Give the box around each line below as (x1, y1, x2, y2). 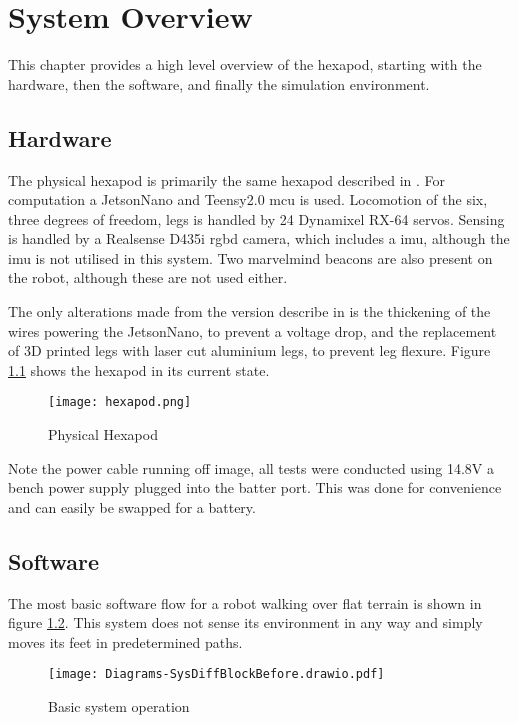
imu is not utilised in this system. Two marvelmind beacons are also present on (8, 247, 493, 268)
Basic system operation (48, 696, 190, 717)
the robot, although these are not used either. (8, 267, 288, 288)
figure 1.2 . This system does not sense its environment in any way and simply (8, 612, 483, 633)
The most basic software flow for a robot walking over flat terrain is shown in (8, 592, 482, 613)
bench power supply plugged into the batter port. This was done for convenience (8, 477, 502, 498)
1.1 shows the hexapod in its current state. (8, 359, 270, 380)
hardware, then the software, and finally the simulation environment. (8, 73, 430, 94)
